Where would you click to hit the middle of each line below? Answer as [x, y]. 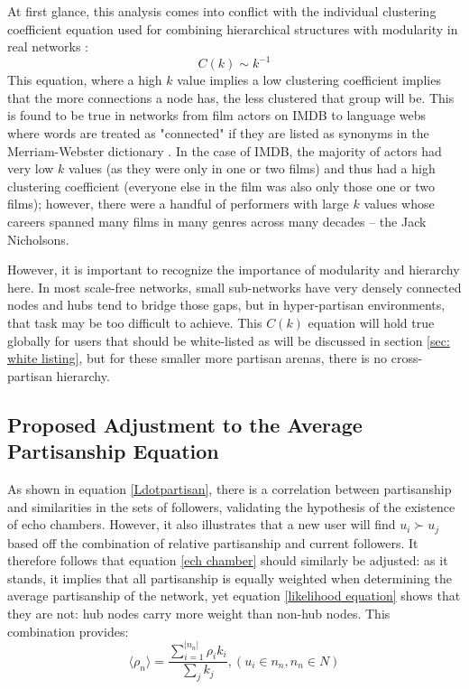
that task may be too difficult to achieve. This [135, 322]
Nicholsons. [38, 239]
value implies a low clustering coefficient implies [309, 80]
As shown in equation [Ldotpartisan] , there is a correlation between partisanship [230, 488]
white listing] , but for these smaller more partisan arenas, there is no [198, 358]
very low [31, 168]
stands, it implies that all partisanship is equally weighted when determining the [230, 577]
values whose [399, 204]
